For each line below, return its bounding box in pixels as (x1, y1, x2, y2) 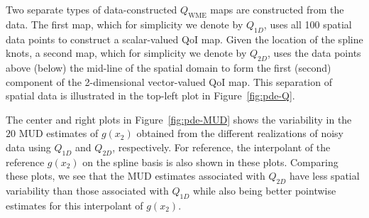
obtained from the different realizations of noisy (136, 126, 343, 141)
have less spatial (290, 168, 360, 183)
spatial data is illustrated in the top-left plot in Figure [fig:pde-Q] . (6, 88, 295, 103)
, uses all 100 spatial (263, 16, 352, 31)
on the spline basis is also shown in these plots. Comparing (82, 154, 338, 169)
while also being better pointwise (192, 183, 336, 198)
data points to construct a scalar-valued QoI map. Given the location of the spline (6, 31, 363, 46)
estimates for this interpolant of (6, 197, 143, 212)
